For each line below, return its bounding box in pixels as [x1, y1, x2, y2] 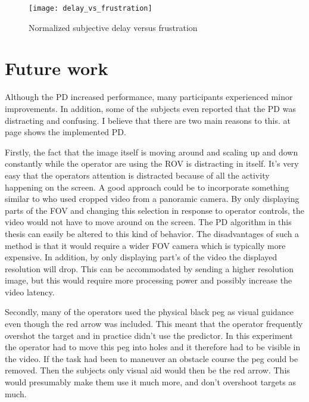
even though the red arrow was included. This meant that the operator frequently [5, 317, 303, 330]
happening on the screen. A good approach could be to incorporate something [5, 180, 289, 193]
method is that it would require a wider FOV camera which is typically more [5, 239, 286, 251]
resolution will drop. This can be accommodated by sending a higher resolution [5, 262, 294, 275]
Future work [5, 56, 108, 80]
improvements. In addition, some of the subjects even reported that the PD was [5, 102, 296, 114]
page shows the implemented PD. [5, 126, 126, 138]
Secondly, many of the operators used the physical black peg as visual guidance [5, 306, 294, 318]
